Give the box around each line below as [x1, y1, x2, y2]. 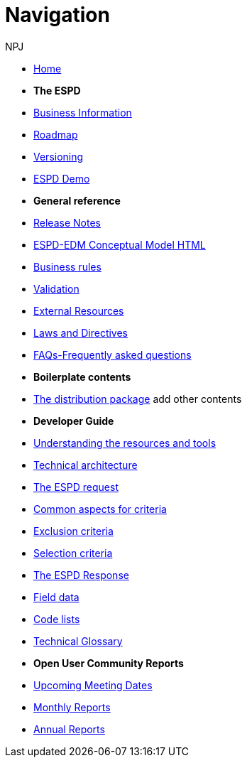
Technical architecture [33, 458, 138, 471]
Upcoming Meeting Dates [33, 678, 153, 691]
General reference [33, 194, 121, 207]
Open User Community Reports [33, 656, 184, 669]
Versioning [33, 150, 84, 163]
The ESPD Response [33, 568, 129, 581]
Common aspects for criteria [33, 502, 167, 515]
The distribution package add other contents [33, 392, 242, 405]
